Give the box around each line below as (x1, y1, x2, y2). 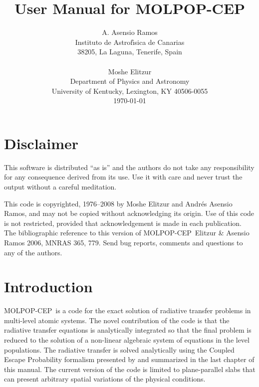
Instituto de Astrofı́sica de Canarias (75, 36, 185, 47)
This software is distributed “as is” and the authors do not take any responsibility (4, 162, 255, 172)
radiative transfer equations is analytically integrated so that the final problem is (4, 325, 252, 335)
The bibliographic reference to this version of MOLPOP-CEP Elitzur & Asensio (4, 227, 250, 238)
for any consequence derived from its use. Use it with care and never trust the (4, 172, 243, 182)
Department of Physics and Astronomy (70, 76, 190, 86)
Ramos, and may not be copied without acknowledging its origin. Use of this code (4, 208, 255, 218)
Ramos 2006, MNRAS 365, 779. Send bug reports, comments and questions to (4, 237, 243, 247)
